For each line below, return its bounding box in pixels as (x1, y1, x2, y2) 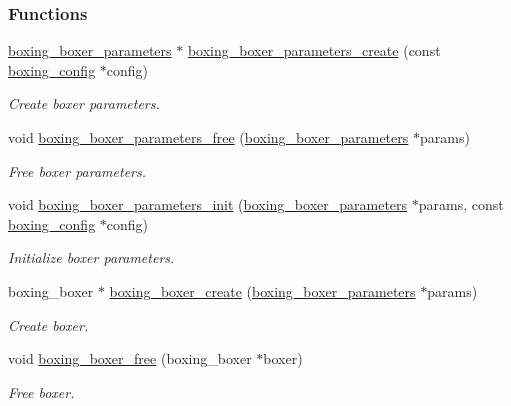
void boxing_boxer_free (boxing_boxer (8, 348, 252, 369)
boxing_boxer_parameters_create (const (187, 40, 441, 61)
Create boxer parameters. (8, 93, 160, 114)
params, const (418, 194, 504, 215)
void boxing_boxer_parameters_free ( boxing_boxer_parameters (8, 127, 409, 147)
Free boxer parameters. (8, 160, 147, 181)
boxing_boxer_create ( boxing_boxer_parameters (109, 280, 416, 301)
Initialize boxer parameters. (8, 247, 175, 268)
